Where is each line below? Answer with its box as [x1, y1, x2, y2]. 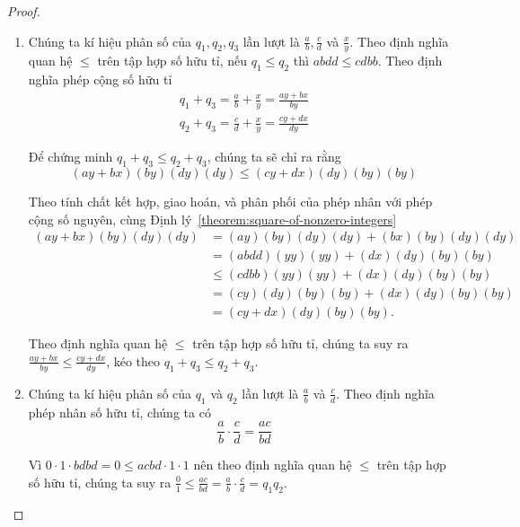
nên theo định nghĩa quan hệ [193, 455, 352, 474]
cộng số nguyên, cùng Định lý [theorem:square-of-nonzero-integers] [28, 209, 397, 228]
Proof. [7, 2, 40, 20]
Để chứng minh [28, 147, 113, 166]
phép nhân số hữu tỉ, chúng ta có [28, 402, 211, 421]
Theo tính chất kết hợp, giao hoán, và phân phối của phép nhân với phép [28, 191, 433, 210]
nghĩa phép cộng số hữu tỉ [28, 70, 172, 89]
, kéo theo [106, 351, 161, 370]
